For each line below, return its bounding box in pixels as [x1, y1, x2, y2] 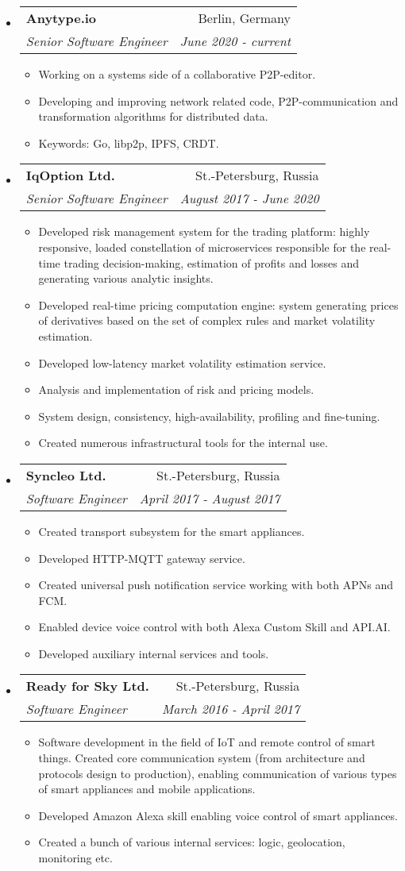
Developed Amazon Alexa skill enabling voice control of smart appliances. [38, 807, 398, 823]
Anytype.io [25, 9, 97, 27]
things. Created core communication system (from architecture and [38, 750, 365, 766]
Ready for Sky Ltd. [25, 676, 149, 696]
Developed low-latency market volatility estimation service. [38, 354, 326, 371]
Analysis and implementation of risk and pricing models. [38, 381, 314, 398]
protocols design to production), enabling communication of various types [38, 765, 397, 781]
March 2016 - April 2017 [161, 699, 300, 719]
